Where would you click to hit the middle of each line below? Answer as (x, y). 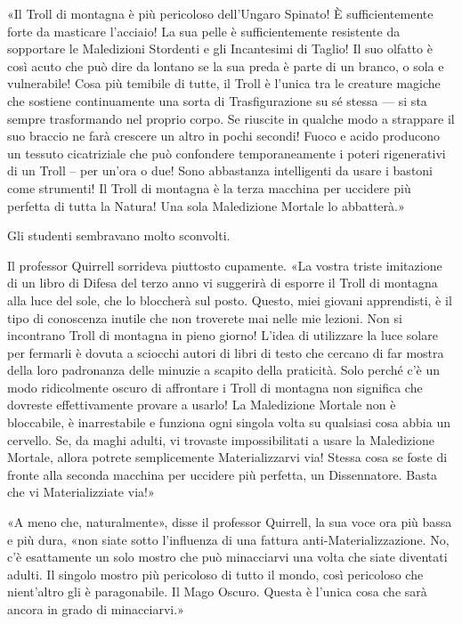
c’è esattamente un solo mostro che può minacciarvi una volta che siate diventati (227, 557)
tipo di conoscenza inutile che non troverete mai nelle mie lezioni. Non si (205, 317)
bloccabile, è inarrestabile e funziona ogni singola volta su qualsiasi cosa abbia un (229, 422)
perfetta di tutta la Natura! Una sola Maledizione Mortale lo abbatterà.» (206, 205)
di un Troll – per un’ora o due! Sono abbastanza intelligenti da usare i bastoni (220, 170)
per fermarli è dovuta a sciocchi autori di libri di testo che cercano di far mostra (226, 352)
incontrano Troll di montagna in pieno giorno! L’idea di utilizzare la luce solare (223, 335)
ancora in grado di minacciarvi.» (96, 609)
